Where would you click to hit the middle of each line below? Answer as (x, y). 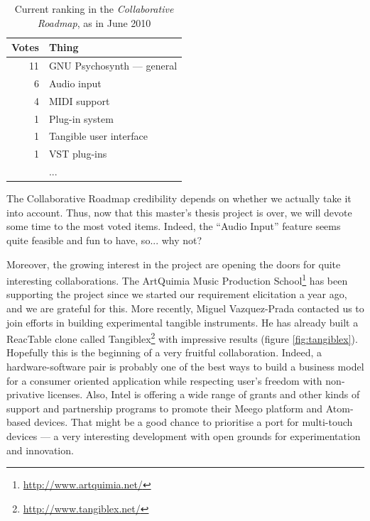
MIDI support (79, 100)
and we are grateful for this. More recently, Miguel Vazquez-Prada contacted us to (185, 308)
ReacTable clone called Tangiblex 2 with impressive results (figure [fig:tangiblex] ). (182, 338)
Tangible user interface (98, 136)
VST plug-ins (78, 154)
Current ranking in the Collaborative (94, 9)
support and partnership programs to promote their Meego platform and (165, 408)
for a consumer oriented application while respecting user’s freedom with (164, 380)
